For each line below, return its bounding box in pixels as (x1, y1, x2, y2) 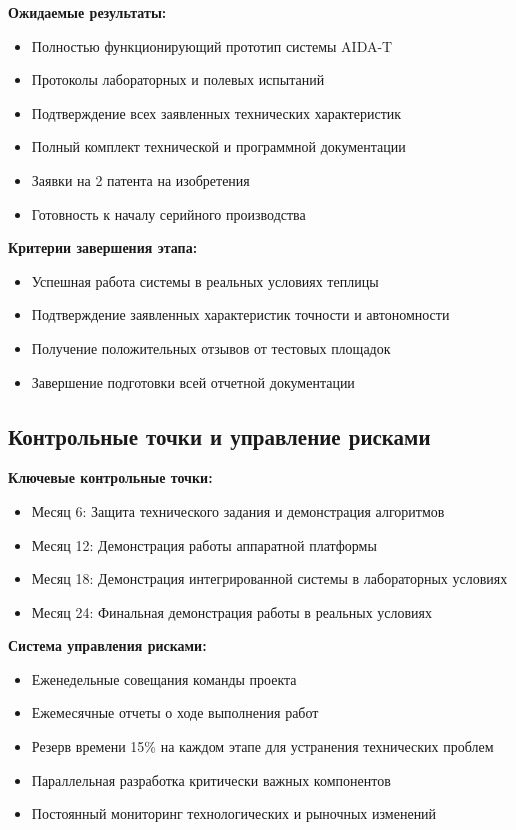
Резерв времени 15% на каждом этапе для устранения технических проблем (31, 736, 494, 757)
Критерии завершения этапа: (8, 237, 198, 258)
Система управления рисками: (8, 635, 207, 656)
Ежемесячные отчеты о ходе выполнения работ (31, 702, 319, 723)
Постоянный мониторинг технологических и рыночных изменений (31, 803, 437, 824)
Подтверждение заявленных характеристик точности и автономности (31, 304, 450, 325)
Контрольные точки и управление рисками (8, 420, 431, 451)
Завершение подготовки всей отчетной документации (31, 371, 355, 392)
